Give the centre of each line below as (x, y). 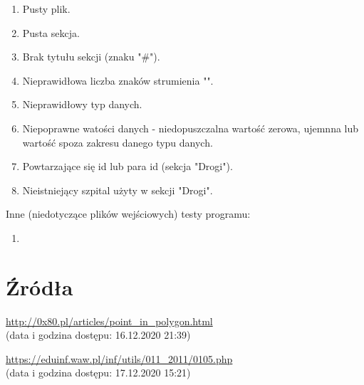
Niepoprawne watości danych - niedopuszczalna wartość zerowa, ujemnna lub (191, 128)
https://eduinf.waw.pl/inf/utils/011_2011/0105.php (119, 358)
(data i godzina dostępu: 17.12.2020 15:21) (98, 373)
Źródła (40, 286)
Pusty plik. (46, 9)
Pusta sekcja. (51, 32)
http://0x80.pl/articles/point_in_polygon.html (109, 321)
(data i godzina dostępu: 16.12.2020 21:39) (98, 335)
